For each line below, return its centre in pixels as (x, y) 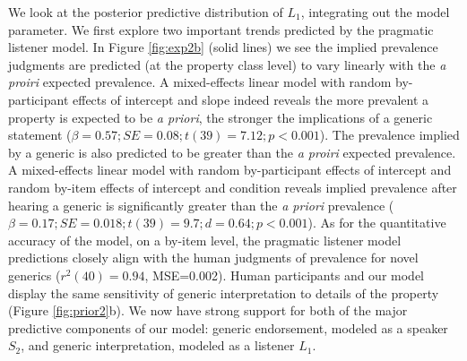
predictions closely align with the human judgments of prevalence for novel (213, 258)
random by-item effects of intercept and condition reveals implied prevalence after (233, 187)
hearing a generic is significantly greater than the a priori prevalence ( (201, 205)
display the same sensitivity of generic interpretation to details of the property (224, 292)
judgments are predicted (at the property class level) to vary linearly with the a (227, 64)
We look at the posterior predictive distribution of (146, 12)
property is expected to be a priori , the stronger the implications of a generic (221, 117)
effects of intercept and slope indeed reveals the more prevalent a (251, 99)
